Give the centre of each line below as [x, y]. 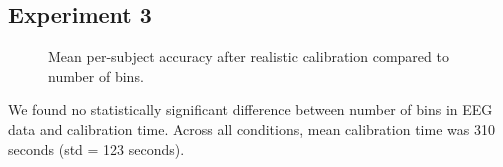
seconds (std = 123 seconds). [96, 148]
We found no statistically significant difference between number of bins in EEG [250, 109]
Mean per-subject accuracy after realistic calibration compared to [248, 56]
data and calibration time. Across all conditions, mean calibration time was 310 [251, 128]
